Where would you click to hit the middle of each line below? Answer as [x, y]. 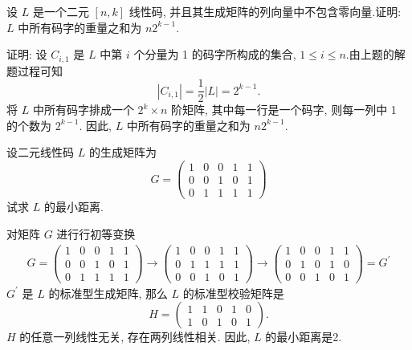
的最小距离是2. [304, 337]
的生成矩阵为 [122, 152]
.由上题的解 [375, 54]
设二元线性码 [40, 152]
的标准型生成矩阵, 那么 [108, 293]
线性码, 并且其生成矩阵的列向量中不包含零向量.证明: [265, 11]
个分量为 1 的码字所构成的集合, [215, 54]
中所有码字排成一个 [83, 110]
